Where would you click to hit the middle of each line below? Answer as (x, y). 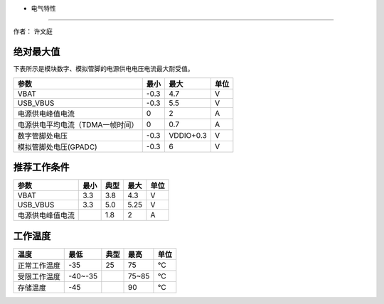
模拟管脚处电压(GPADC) (57, 147)
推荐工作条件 (41, 167)
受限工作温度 (39, 276)
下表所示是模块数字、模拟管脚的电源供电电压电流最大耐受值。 (103, 69)
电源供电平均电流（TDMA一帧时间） (78, 124)
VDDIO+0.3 (188, 135)
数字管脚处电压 (42, 136)
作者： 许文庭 (33, 31)
